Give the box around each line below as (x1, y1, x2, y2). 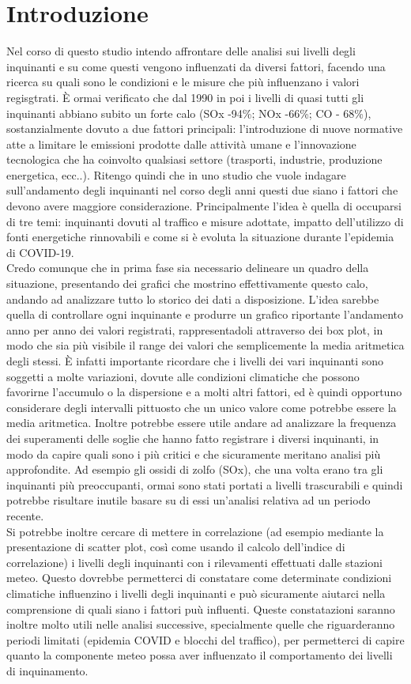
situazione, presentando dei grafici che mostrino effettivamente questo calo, (6, 275, 368, 292)
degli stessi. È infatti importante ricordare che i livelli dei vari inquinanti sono (6, 353, 384, 368)
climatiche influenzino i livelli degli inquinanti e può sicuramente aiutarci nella (6, 584, 386, 601)
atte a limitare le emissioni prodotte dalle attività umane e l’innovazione (6, 135, 356, 152)
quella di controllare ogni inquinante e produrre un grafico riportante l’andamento (6, 306, 404, 323)
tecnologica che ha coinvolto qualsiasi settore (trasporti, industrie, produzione (6, 151, 383, 168)
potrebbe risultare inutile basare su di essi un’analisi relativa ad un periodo (6, 492, 371, 508)
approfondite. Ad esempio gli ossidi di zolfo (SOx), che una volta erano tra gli (6, 461, 383, 478)
